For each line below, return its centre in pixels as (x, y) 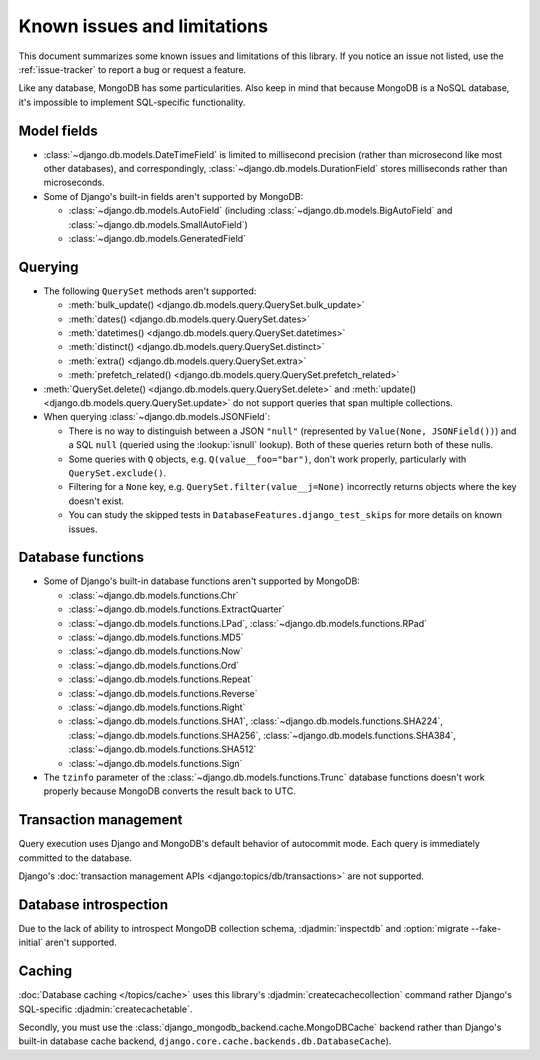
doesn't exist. (96, 501)
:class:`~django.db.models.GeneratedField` (157, 238)
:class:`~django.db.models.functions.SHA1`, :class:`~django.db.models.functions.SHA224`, (256, 721)
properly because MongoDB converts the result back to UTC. (170, 791)
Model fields (58, 130)
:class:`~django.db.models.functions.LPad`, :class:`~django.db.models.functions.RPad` (248, 623)
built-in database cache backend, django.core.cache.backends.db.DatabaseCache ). (205, 1041)
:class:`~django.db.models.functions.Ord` (154, 665)
